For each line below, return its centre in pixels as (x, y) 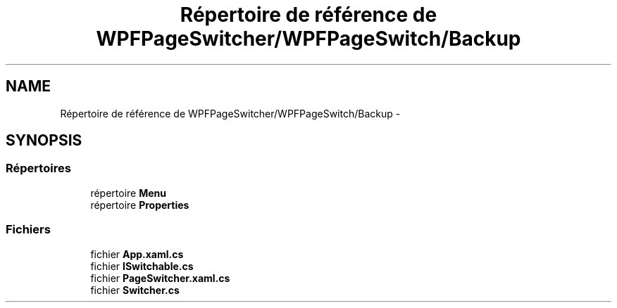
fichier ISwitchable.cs (142, 266)
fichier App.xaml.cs (137, 254)
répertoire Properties (140, 205)
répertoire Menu (129, 193)
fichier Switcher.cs (135, 290)
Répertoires (38, 168)
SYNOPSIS (44, 141)
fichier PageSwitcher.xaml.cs (160, 278)
